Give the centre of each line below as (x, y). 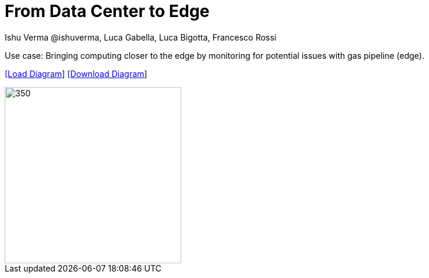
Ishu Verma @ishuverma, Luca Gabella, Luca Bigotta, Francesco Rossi (141, 37)
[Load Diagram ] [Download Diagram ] (76, 73)
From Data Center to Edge (107, 11)
